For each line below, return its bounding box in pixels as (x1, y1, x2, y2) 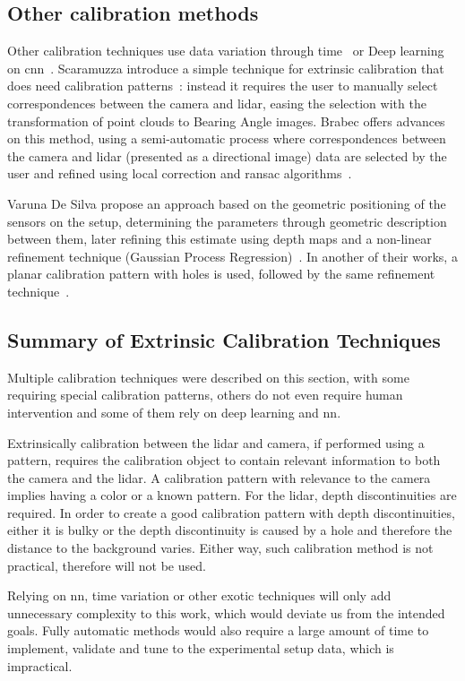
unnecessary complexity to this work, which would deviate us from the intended (7, 603, 445, 622)
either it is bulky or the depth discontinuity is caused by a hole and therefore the (7, 521, 452, 539)
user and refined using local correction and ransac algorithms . (7, 164, 352, 183)
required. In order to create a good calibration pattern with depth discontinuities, (7, 503, 455, 522)
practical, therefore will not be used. (7, 556, 206, 574)
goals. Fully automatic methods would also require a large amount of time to (7, 621, 429, 640)
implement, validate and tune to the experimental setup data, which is (7, 639, 394, 658)
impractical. (7, 656, 73, 675)
